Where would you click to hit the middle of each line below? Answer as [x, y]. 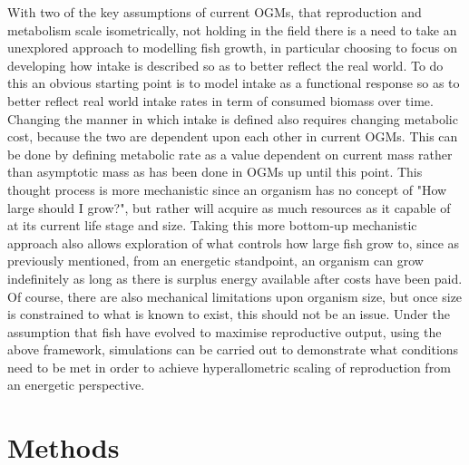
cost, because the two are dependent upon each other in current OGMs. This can [233, 136]
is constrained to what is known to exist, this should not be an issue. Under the [229, 314]
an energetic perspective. [76, 385]
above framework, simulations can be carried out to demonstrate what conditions [233, 349]
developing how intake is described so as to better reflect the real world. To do [225, 65]
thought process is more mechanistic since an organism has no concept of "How [227, 189]
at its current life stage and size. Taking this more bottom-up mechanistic [212, 225]
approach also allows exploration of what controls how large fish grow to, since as [234, 242]
